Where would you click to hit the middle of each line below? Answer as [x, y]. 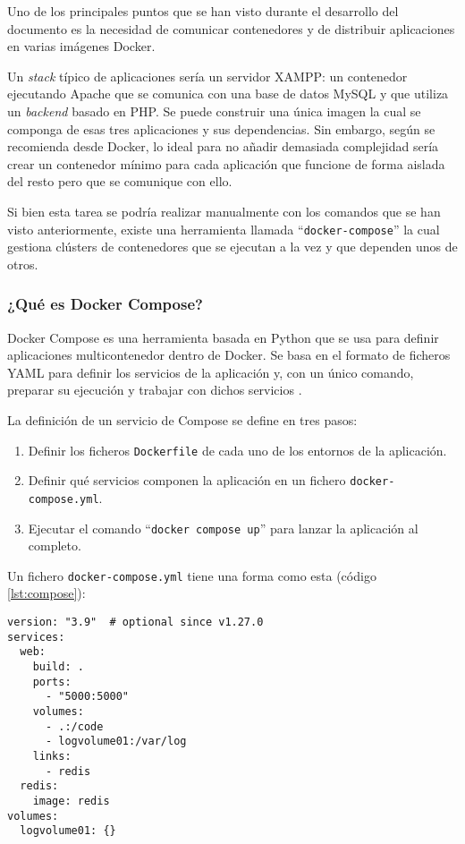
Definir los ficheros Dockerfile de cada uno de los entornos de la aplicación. [237, 450]
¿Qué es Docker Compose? [105, 304]
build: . [58, 667]
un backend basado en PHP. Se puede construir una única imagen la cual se [214, 111]
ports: [52, 682]
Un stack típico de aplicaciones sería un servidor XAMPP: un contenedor [207, 76]
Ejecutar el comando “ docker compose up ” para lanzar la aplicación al [223, 528]
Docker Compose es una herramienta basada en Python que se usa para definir [223, 337]
